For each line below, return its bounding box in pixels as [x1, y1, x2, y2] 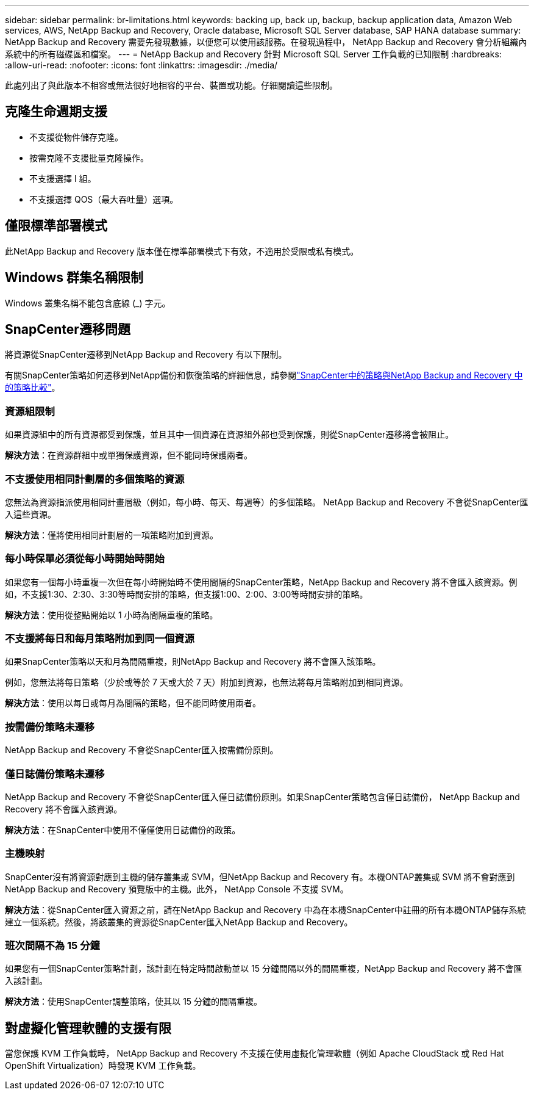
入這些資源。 [5, 508, 56, 519]
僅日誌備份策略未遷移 [5, 767, 105, 780]
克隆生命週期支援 [5, 104, 107, 120]
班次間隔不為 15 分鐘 [5, 939, 100, 952]
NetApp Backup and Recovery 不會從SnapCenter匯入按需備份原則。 [5, 745, 279, 756]
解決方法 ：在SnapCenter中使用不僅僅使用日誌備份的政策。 [5, 824, 241, 835]
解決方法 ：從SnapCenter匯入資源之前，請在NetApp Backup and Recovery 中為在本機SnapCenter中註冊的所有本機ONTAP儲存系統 [5, 904, 526, 915]
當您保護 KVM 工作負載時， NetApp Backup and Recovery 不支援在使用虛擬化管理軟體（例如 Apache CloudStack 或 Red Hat [5, 1048, 504, 1059]
